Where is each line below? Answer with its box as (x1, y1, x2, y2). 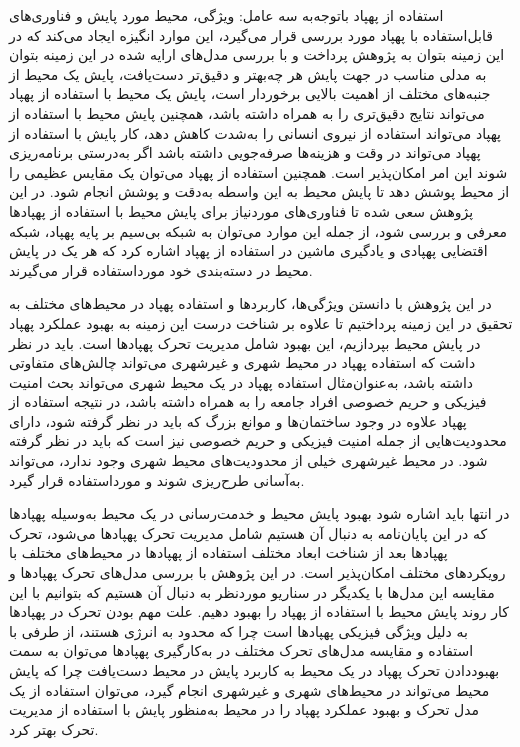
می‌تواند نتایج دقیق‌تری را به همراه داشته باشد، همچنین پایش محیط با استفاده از (9, 102, 485, 123)
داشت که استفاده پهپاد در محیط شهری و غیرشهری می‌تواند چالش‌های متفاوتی (9, 352, 476, 373)
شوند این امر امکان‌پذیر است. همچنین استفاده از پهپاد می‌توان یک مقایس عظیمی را (9, 161, 508, 182)
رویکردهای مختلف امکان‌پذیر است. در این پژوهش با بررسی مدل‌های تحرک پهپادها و (9, 562, 506, 583)
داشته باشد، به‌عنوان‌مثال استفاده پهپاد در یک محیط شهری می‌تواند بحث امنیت (9, 371, 474, 392)
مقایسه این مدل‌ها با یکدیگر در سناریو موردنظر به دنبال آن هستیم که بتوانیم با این (9, 581, 495, 602)
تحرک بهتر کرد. (9, 718, 99, 739)
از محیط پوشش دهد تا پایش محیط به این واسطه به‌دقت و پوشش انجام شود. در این (9, 181, 510, 202)
